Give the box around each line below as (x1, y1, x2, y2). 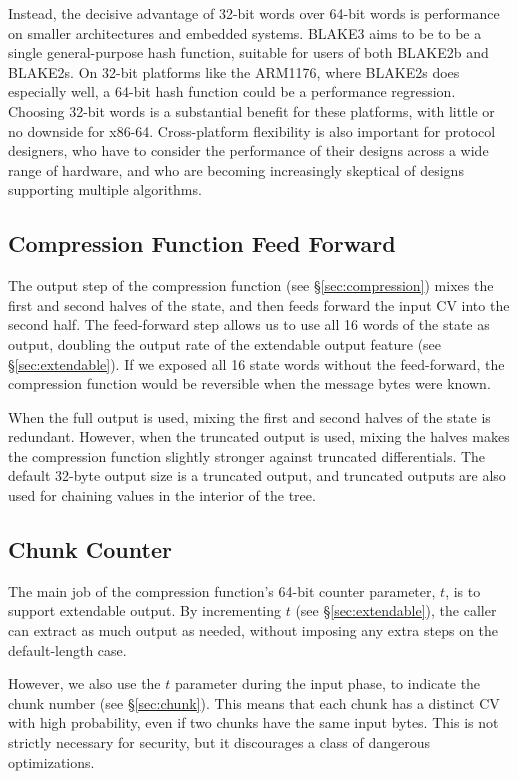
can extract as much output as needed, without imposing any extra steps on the (8, 620, 499, 641)
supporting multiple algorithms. (8, 179, 202, 200)
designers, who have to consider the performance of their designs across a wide (8, 140, 489, 161)
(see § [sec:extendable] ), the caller (295, 600, 497, 621)
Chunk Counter (8, 534, 172, 565)
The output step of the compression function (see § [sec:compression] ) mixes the (8, 275, 494, 296)
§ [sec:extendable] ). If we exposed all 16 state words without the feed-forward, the (8, 353, 505, 374)
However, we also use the (8, 673, 161, 694)
